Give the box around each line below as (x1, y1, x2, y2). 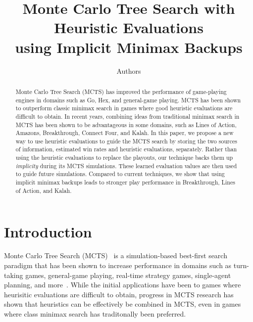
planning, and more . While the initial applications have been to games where (4, 279, 241, 290)
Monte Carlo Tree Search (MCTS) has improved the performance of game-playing (15, 87, 227, 95)
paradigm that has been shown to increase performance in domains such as (4, 260, 232, 270)
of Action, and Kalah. (15, 186, 72, 194)
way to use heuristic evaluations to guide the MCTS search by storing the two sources (15, 137, 237, 145)
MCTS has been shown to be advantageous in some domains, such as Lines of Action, (15, 120, 237, 129)
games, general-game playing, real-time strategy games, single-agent (25, 270, 231, 280)
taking (4, 270, 23, 280)
